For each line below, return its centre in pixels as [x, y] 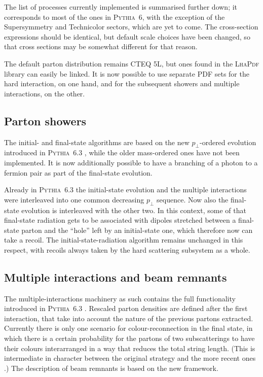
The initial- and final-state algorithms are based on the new [97, 142]
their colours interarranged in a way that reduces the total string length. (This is [130, 348]
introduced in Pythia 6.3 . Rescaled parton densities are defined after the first [126, 308]
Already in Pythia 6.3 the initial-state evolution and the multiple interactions [125, 190]
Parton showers [45, 121]
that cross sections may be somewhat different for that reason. [101, 46]
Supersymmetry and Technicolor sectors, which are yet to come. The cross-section [131, 27]
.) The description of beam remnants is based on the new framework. [111, 368]
